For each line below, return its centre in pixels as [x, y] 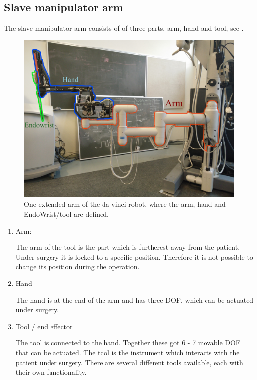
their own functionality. [51, 372]
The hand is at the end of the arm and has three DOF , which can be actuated [134, 300]
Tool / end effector [44, 326]
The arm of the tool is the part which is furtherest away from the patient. [128, 247]
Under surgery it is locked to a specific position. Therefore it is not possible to [134, 257]
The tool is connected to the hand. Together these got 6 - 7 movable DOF [128, 343]
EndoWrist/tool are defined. [66, 214]
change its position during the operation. [77, 266]
